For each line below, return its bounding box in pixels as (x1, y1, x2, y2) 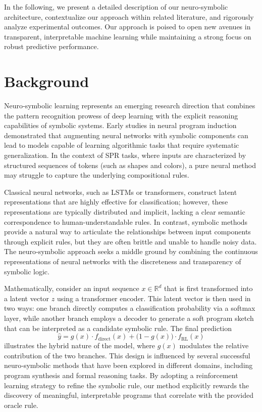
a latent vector (4, 293, 49, 303)
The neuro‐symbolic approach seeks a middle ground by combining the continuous (4, 246, 258, 257)
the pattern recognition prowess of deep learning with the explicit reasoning (4, 110, 238, 120)
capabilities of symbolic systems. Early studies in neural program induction (4, 120, 237, 131)
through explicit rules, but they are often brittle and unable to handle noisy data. (4, 236, 257, 246)
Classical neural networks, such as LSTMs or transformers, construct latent (4, 186, 237, 197)
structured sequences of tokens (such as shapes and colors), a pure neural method (4, 159, 256, 170)
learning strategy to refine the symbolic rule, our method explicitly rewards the (4, 380, 249, 390)
